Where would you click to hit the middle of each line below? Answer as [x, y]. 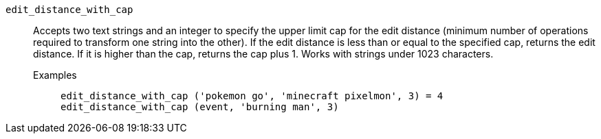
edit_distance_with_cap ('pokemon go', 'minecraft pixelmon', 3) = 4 [252, 96]
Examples [55, 75]
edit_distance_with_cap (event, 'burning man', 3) [200, 107]
